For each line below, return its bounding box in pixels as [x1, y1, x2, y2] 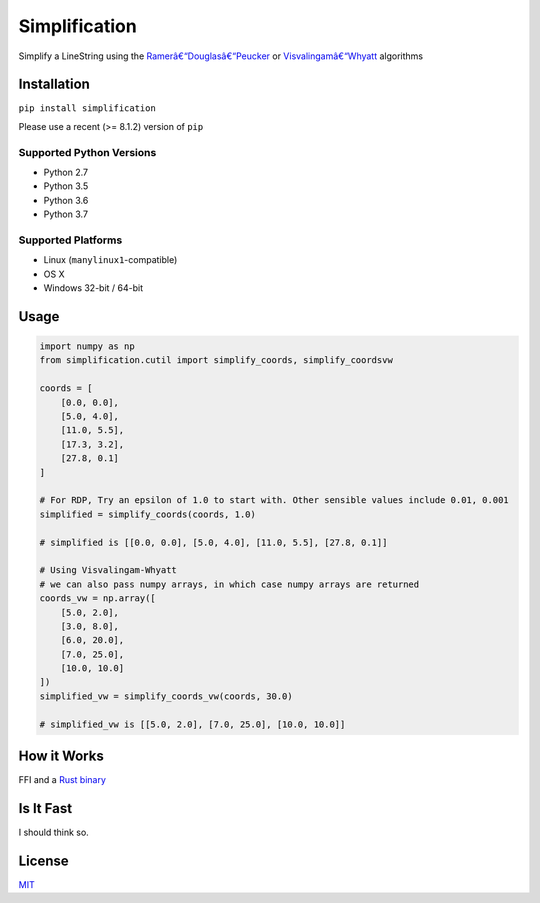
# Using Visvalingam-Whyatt [39, 565, 177, 576]
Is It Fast [18, 800, 73, 817]
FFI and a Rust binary [18, 774, 107, 786]
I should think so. [18, 826, 89, 839]
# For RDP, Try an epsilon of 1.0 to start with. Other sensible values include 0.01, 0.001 [39, 495, 509, 506]
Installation [18, 76, 90, 93]
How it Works [18, 748, 104, 765]
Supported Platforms [18, 233, 123, 247]
